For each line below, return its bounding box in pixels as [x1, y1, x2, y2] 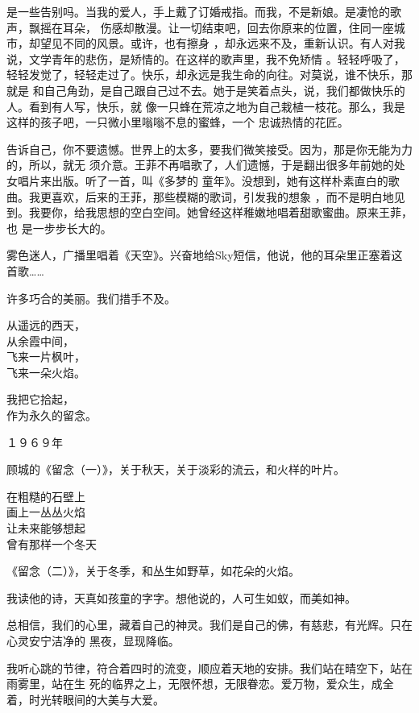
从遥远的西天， [6, 317, 85, 334]
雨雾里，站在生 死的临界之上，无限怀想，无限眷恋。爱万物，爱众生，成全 [6, 675, 394, 692]
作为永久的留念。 [6, 407, 97, 424]
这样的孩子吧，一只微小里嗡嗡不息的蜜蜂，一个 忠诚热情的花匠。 [6, 114, 349, 131]
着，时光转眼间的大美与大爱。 [6, 690, 164, 707]
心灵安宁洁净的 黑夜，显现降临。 [6, 632, 180, 649]
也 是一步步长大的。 [6, 219, 112, 236]
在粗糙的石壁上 [6, 487, 85, 504]
